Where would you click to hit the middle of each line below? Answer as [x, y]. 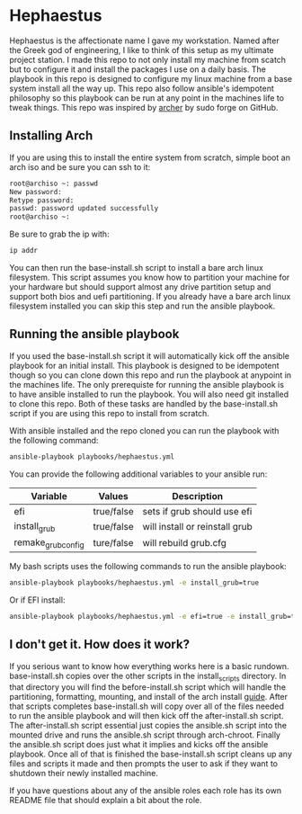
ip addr [24, 251]
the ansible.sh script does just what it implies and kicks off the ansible [139, 745]
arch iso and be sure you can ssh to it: [80, 166]
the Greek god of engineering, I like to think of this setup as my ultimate [142, 49]
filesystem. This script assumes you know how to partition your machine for [150, 277]
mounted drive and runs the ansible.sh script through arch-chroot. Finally [145, 735]
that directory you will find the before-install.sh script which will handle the [147, 687]
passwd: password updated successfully [84, 209]
